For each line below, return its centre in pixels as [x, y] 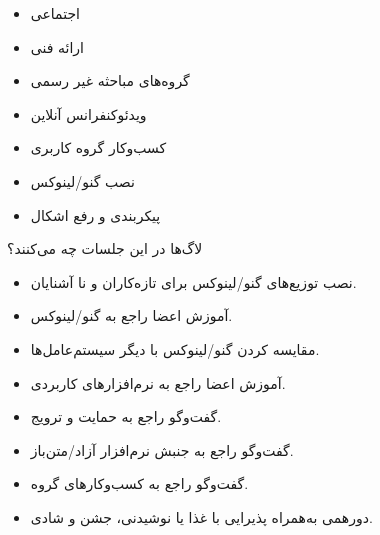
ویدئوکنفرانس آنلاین [88, 113]
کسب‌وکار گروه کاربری [98, 147]
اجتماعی [55, 13]
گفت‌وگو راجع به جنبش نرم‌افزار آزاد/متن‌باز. [162, 449]
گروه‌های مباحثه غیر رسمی [110, 80]
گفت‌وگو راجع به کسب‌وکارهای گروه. [139, 483]
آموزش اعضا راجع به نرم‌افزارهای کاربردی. [158, 382]
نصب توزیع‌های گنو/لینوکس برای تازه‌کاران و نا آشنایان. [193, 281]
